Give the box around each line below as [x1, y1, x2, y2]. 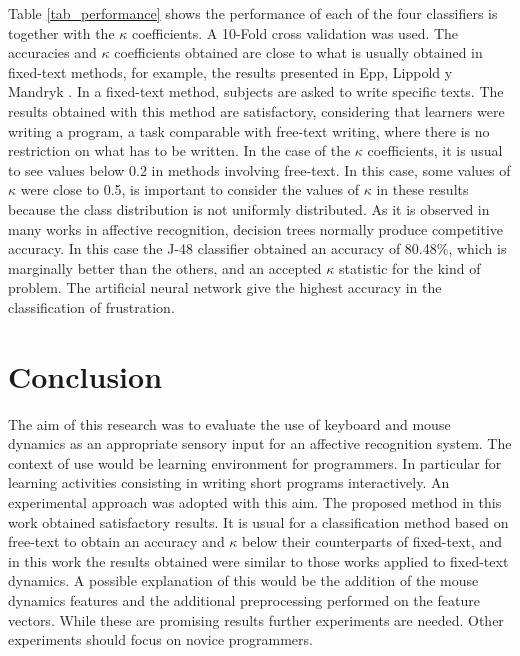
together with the [8, 22, 115, 43]
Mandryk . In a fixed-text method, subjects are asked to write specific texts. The [8, 81, 504, 102]
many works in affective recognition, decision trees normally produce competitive [8, 218, 504, 239]
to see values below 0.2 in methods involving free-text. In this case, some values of [8, 159, 511, 180]
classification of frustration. [8, 296, 175, 317]
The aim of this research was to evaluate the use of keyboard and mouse [8, 413, 451, 434]
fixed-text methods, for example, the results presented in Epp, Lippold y [8, 61, 453, 82]
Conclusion [8, 355, 163, 396]
